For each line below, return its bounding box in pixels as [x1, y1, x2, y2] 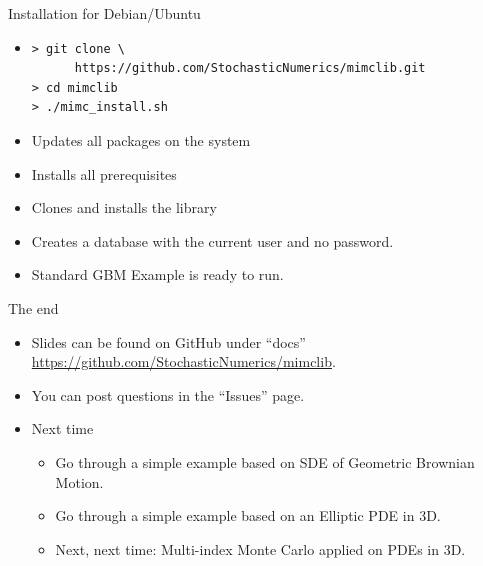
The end [8, 297, 59, 318]
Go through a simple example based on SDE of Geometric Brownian [55, 451, 475, 472]
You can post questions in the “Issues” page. [31, 384, 305, 405]
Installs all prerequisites [31, 163, 177, 184]
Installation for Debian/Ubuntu [8, 3, 201, 23]
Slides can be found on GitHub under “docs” [31, 331, 306, 352]
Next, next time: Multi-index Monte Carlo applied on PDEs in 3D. [55, 538, 466, 559]
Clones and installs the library [31, 197, 217, 218]
